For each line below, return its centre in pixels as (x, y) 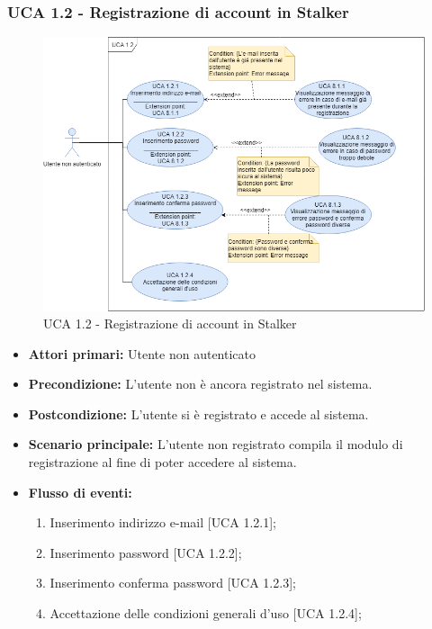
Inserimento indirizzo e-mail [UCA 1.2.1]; (163, 522)
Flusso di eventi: (80, 492)
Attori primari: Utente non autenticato (142, 353)
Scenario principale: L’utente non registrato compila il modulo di (216, 444)
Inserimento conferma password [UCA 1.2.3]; (173, 583)
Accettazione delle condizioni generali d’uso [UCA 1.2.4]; (206, 613)
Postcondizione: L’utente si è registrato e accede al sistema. (198, 413)
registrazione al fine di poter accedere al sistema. (162, 462)
